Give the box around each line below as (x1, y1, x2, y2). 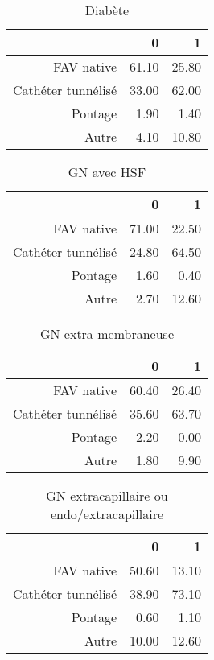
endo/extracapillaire (50, 505, 164, 523)
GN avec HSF (68, 163, 146, 181)
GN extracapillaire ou (46, 486, 168, 505)
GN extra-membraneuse (39, 324, 174, 343)
